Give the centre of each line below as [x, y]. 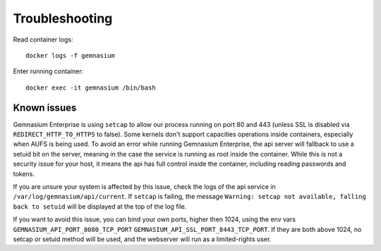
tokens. [24, 173]
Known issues [45, 108]
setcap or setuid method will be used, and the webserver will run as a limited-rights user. [142, 239]
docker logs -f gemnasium [71, 55]
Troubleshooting [63, 18]
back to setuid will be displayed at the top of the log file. [100, 206]
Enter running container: [48, 71]
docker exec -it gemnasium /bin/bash [91, 87]
